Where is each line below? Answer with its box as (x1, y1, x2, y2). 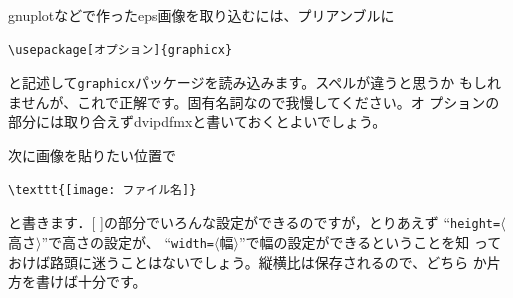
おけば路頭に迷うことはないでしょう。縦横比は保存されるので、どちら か (8, 251, 487, 272)
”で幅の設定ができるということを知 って (238, 231, 502, 252)
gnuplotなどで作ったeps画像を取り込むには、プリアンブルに (8, 5, 395, 25)
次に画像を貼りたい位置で (8, 145, 176, 166)
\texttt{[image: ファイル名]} (8, 182, 197, 197)
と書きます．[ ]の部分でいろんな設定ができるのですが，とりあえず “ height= (8, 212, 501, 233)
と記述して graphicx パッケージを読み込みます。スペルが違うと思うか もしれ (8, 72, 501, 93)
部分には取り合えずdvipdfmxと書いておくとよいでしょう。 (8, 111, 387, 132)
